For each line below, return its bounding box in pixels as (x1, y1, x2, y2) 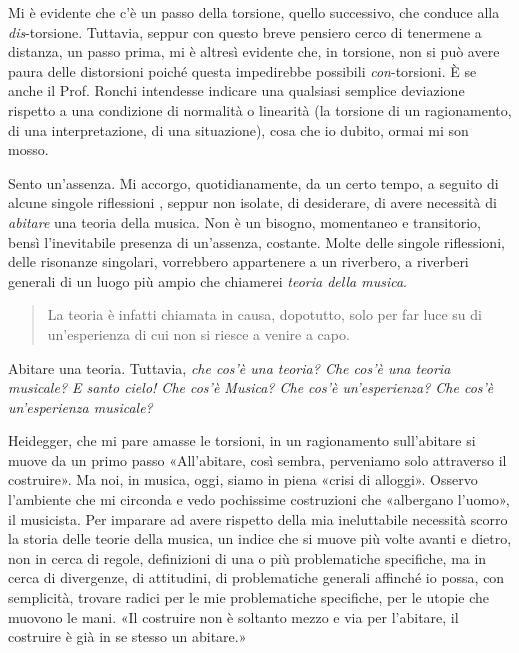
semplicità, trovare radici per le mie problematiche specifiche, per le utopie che (8, 587, 490, 608)
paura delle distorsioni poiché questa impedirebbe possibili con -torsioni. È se (8, 60, 477, 81)
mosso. (8, 139, 49, 160)
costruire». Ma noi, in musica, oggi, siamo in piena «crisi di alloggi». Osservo (8, 469, 478, 490)
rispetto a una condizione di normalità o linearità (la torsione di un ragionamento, (8, 99, 512, 120)
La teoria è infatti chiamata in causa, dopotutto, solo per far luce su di (47, 304, 482, 325)
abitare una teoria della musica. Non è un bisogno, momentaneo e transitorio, (8, 211, 481, 232)
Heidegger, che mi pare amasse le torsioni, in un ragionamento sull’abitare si (8, 430, 476, 451)
